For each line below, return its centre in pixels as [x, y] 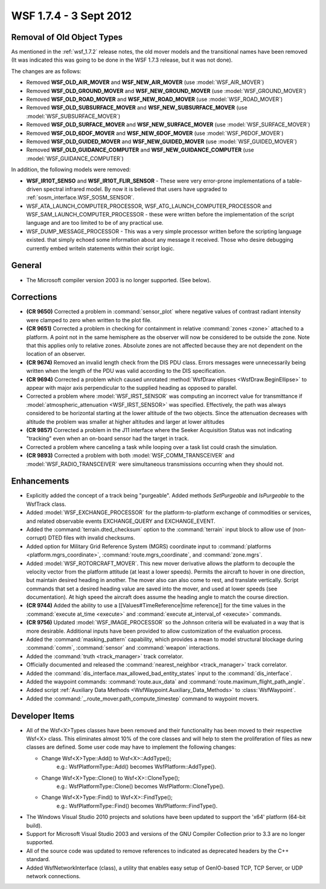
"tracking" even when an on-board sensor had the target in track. [108, 439]
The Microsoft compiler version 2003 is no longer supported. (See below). [119, 280]
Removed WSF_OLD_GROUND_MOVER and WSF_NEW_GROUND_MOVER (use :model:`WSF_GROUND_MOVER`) [166, 91]
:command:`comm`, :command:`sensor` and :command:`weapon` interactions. [123, 648]
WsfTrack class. [46, 504]
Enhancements [40, 481]
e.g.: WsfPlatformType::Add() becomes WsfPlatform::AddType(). [136, 767]
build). [34, 826]
